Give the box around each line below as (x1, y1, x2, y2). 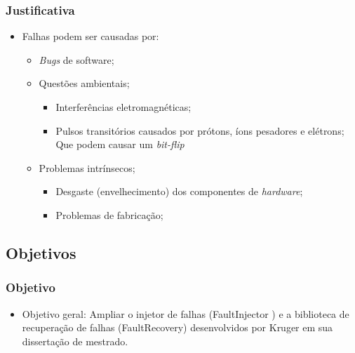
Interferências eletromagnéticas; (55, 100, 192, 114)
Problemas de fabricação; (55, 207, 163, 222)
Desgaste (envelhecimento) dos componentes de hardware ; (55, 184, 303, 199)
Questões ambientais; (39, 76, 130, 91)
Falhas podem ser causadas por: (22, 29, 159, 44)
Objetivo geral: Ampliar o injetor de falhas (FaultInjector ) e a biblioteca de (22, 306, 349, 321)
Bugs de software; (39, 52, 114, 67)
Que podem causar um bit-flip (55, 137, 185, 152)
